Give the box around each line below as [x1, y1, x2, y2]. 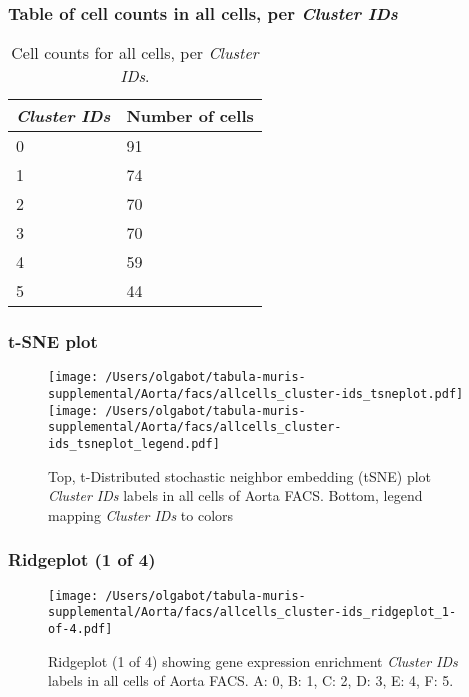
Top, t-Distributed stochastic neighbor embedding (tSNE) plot [48, 465, 432, 486]
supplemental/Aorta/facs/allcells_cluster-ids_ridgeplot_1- [48, 605, 457, 620]
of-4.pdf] [48, 622, 113, 637]
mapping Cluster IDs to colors [48, 504, 234, 525]
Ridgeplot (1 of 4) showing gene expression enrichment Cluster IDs [48, 650, 458, 671]
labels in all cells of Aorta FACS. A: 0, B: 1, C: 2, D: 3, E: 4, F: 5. [48, 670, 454, 691]
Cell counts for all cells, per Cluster [11, 41, 259, 65]
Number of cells [126, 104, 254, 128]
